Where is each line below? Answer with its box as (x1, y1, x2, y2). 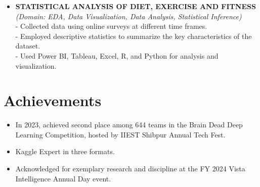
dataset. (15, 40, 40, 51)
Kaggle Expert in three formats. (15, 146, 115, 157)
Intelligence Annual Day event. (15, 173, 111, 183)
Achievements (4, 90, 102, 111)
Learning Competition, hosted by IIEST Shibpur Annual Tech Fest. (15, 129, 226, 139)
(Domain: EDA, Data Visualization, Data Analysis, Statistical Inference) (15, 11, 242, 21)
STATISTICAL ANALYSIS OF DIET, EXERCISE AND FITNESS (15, 1, 256, 11)
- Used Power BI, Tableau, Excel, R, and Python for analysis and (15, 50, 219, 61)
